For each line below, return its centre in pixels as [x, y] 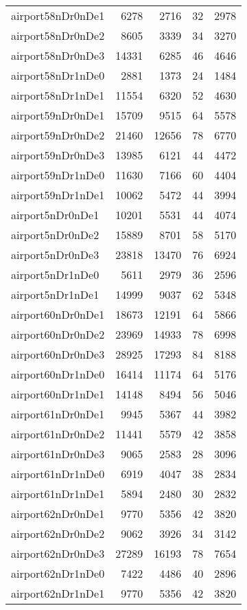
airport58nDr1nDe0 [58, 75]
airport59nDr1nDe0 [58, 175]
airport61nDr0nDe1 [58, 414]
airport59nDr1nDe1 [58, 195]
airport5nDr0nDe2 [55, 235]
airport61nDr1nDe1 [58, 494]
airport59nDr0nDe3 [58, 155]
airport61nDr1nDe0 [58, 474]
